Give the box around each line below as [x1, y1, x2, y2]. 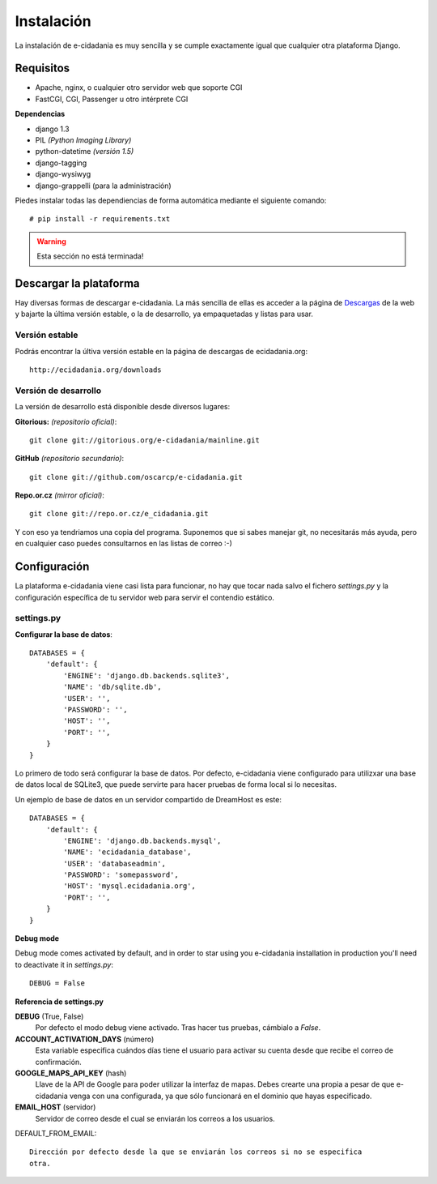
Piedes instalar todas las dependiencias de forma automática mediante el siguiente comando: [15, 195, 327, 205]
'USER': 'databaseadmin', [63, 859, 166, 868]
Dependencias [15, 109, 66, 119]
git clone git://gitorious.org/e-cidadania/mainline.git [29, 435, 261, 445]
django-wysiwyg [35, 169, 91, 179]
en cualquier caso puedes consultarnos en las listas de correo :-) [15, 539, 232, 549]
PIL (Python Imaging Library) [35, 135, 132, 145]
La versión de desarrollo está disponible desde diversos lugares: [15, 402, 231, 412]
